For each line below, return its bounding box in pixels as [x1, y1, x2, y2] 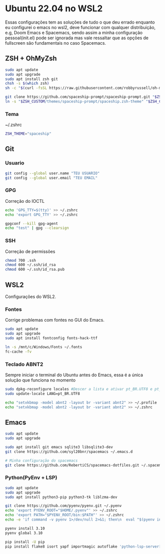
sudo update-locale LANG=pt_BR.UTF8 [5, 391, 80, 396]
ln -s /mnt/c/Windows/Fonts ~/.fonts [5, 344, 82, 349]
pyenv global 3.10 [5, 530, 43, 535]
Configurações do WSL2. [5, 294, 56, 300]
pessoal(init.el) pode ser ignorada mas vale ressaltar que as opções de [5, 35, 149, 41]
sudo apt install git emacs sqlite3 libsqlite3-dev [5, 445, 113, 450]
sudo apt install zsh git [5, 77, 58, 82]
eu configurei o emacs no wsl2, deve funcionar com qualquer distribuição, [5, 24, 156, 30]
